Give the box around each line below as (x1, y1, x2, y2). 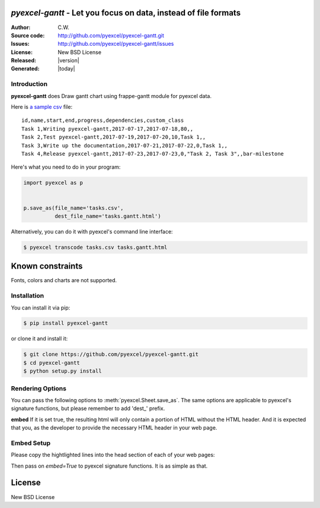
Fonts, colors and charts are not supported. (11, 277, 117, 284)
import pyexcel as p (23, 179, 83, 187)
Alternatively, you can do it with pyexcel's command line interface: (11, 228, 173, 235)
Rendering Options (11, 384, 66, 392)
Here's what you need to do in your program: (11, 163, 121, 171)
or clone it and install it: (11, 335, 68, 342)
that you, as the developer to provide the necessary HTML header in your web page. (11, 424, 217, 431)
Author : (11, 24, 31, 31)
